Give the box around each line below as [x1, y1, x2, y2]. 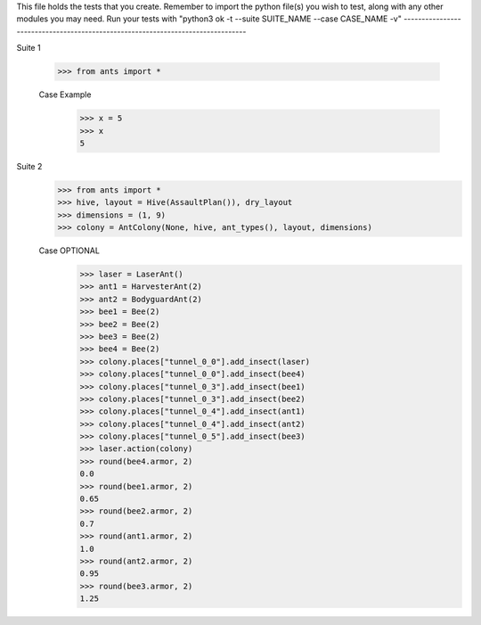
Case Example [38, 89, 92, 100]
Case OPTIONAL [38, 245, 100, 256]
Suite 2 [16, 160, 43, 171]
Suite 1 [16, 43, 41, 53]
